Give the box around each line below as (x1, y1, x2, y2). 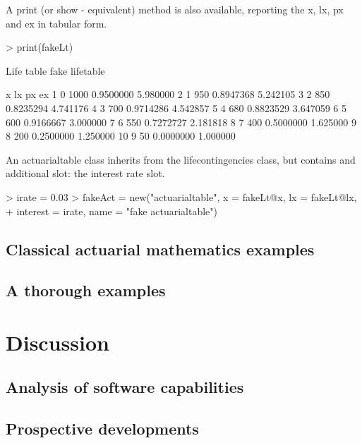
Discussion (6, 327, 109, 356)
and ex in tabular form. (6, 16, 107, 30)
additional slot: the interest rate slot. (6, 166, 165, 181)
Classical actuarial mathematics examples (6, 238, 315, 260)
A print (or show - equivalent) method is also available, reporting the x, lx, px (6, 2, 344, 16)
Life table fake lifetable (6, 63, 105, 78)
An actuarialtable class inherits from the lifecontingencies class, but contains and (6, 152, 356, 166)
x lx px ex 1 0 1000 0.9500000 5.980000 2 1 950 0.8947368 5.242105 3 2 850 (6, 87, 330, 102)
